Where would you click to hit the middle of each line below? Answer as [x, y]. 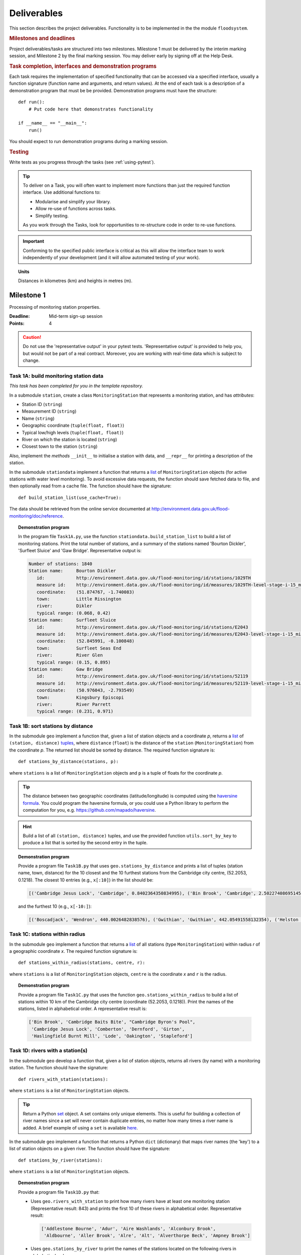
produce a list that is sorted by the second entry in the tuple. [85, 843]
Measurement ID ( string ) [49, 411]
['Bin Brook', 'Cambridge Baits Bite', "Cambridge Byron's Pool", [112, 1022]
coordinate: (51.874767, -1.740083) [86, 592]
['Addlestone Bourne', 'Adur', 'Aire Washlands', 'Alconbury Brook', [128, 1229]
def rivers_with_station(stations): [63, 1079]
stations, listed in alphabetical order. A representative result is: [83, 1009]
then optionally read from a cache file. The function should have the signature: [90, 486]
